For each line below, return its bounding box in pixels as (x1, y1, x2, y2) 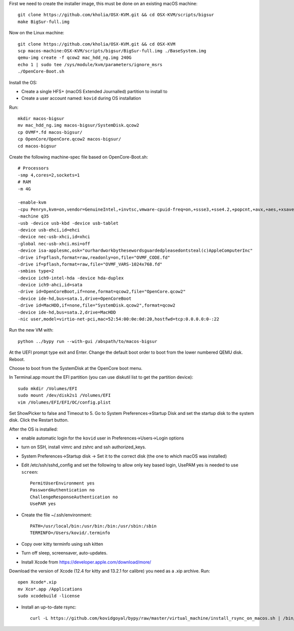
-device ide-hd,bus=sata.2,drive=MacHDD (18, 309, 116, 315)
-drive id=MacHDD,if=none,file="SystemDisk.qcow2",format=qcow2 (18, 303, 176, 308)
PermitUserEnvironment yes (30, 481, 95, 486)
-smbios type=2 (18, 268, 54, 274)
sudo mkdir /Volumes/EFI (18, 386, 77, 391)
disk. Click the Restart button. (9, 417, 69, 423)
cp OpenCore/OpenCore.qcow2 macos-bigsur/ (18, 136, 122, 142)
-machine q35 (18, 214, 49, 219)
